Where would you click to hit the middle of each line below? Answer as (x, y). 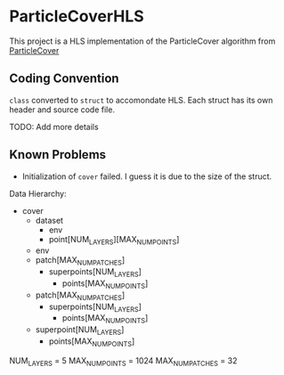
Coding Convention (64, 79)
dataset (49, 220)
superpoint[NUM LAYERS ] (80, 330)
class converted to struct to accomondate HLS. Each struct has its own (141, 100)
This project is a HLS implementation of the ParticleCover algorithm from (142, 41)
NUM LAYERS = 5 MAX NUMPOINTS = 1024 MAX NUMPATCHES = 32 (123, 361)
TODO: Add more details (54, 126)
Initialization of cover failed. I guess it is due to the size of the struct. (147, 176)
